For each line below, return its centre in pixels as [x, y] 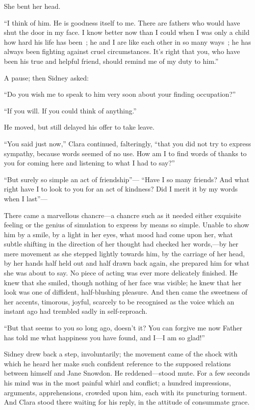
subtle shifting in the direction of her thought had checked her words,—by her [121, 244]
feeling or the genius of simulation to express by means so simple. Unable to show [127, 225]
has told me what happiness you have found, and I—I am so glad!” [104, 337]
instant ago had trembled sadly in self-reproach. [76, 311]
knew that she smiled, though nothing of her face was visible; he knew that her [123, 282]
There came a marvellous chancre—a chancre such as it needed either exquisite [123, 215]
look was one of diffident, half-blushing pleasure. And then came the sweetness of [126, 292]
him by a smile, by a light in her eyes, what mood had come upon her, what [118, 234]
